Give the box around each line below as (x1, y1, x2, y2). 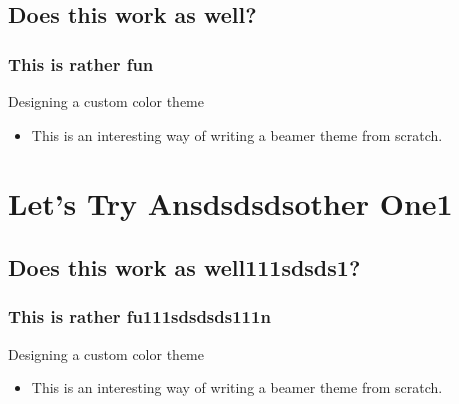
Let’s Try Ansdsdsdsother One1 (8, 183, 453, 224)
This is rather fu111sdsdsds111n (8, 304, 271, 329)
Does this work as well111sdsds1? (8, 251, 361, 282)
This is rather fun (8, 51, 154, 76)
